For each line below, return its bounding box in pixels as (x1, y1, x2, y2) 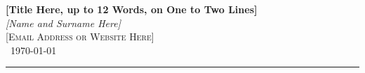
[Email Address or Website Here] (6, 29, 154, 44)
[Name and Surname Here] (6, 15, 121, 30)
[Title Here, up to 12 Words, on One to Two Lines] (6, 2, 258, 16)
